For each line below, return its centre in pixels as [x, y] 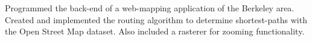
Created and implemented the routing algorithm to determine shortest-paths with [156, 19]
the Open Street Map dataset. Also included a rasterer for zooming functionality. [155, 31]
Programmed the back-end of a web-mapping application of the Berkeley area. [150, 8]
